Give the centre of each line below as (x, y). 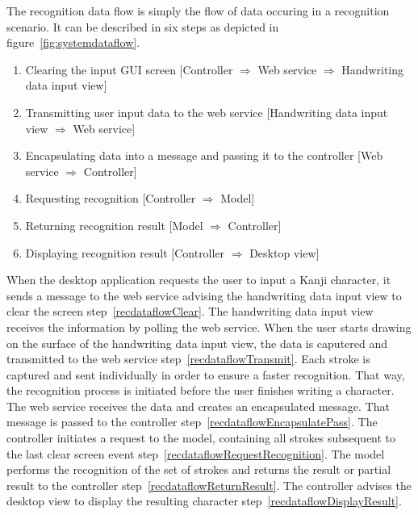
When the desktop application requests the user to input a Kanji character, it (199, 280)
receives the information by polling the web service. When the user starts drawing (209, 327)
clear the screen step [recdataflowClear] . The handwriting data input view (190, 311)
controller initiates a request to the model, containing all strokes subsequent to (201, 438)
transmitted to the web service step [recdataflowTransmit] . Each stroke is (188, 359)
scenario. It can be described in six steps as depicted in (143, 26)
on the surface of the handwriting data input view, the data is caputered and (197, 343)
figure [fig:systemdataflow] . (73, 42)
